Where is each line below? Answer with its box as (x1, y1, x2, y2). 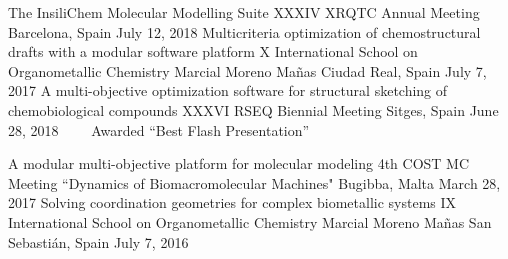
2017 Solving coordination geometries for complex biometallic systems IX (8, 192, 457, 213)
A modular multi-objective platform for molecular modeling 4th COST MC (8, 153, 470, 174)
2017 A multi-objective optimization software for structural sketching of (8, 80, 448, 101)
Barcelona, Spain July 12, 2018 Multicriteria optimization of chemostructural (8, 21, 481, 42)
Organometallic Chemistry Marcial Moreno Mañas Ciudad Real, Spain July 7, (8, 60, 487, 81)
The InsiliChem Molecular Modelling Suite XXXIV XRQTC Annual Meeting (8, 2, 480, 22)
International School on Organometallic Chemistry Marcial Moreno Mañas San (8, 211, 492, 232)
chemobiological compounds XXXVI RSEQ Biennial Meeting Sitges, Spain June (8, 99, 499, 120)
